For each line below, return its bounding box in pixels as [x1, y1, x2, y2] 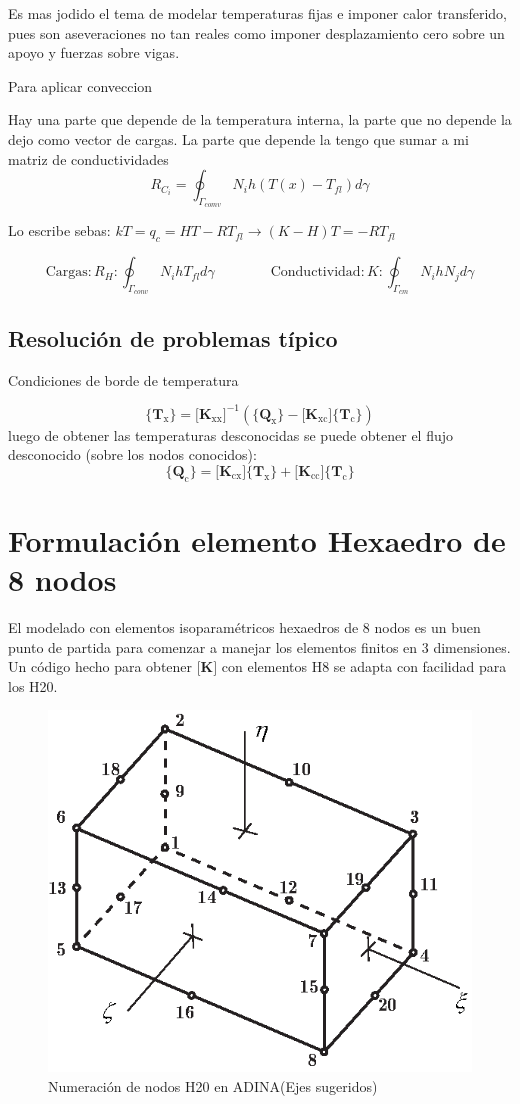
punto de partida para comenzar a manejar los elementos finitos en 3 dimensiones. [8, 636, 511, 657]
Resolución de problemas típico [8, 322, 338, 353]
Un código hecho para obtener [8, 656, 193, 677]
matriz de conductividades [8, 148, 169, 169]
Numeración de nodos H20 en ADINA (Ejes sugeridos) [48, 1075, 378, 1096]
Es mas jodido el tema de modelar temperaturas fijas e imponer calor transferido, [8, 3, 508, 23]
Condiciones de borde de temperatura [8, 369, 239, 390]
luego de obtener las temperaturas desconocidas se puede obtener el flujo [8, 424, 454, 445]
